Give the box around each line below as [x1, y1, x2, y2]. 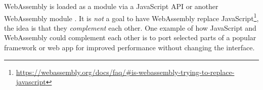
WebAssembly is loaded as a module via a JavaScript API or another [4, 1, 218, 11]
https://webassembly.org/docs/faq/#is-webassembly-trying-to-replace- [16, 66, 235, 77]
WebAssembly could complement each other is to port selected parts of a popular [4, 32, 256, 43]
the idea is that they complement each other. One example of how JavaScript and [4, 22, 256, 33]
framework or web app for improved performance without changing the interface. [4, 42, 255, 53]
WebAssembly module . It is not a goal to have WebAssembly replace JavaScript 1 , [4, 11, 259, 23]
